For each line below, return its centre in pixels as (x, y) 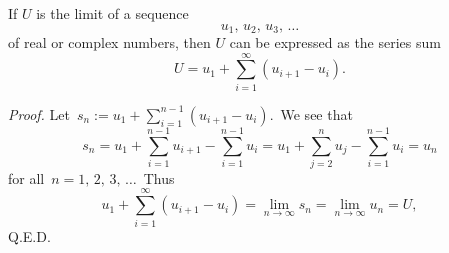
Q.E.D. (29, 235)
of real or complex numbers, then (109, 42)
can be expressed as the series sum (335, 42)
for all (26, 177)
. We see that (311, 113)
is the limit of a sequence (112, 13)
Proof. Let (39, 113)
